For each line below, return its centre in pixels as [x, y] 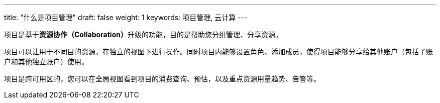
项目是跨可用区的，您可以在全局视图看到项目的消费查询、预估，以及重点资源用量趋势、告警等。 [162, 79]
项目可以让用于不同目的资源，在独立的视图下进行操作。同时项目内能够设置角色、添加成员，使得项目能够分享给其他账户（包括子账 [218, 51]
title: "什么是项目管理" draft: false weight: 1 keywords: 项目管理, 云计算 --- [126, 17]
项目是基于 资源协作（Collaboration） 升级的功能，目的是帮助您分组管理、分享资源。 [143, 34]
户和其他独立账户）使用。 [46, 62]
